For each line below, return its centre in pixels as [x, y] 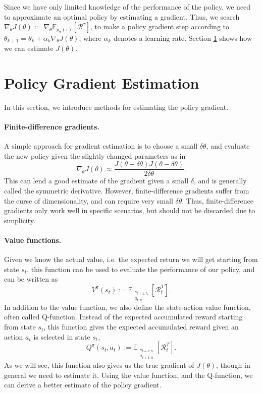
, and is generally [220, 181]
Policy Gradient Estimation [102, 82]
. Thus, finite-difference [218, 200]
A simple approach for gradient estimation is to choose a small [101, 146]
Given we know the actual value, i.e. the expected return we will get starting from [131, 259]
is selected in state [62, 336]
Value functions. [33, 240]
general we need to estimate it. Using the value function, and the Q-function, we [128, 375]
